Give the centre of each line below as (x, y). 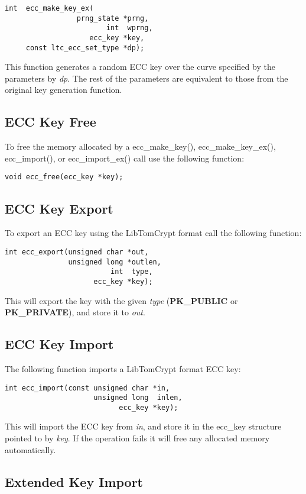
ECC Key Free (51, 122)
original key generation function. (64, 90)
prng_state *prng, (113, 18)
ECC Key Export (59, 208)
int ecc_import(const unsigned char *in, (87, 388)
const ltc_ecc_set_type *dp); (85, 48)
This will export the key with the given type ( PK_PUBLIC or (121, 300)
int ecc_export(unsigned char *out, (77, 252)
